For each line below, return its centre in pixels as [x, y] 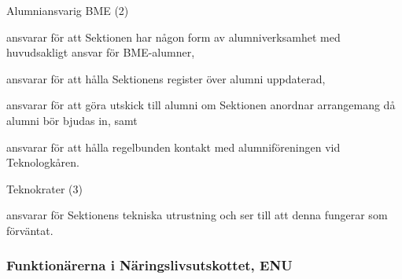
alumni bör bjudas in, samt [72, 120]
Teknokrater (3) [44, 188]
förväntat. [30, 230]
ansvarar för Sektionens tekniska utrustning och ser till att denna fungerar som [197, 215]
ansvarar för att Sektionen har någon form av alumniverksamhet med [173, 37]
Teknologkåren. [43, 162]
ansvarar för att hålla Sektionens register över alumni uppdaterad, [166, 78]
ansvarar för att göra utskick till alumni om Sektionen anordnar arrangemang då [201, 105]
